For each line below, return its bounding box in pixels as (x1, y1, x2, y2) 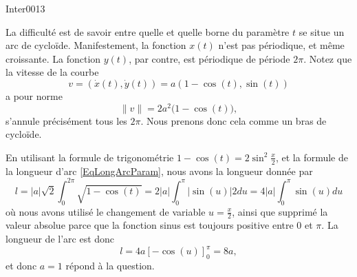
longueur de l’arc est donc (6, 231, 115, 245)
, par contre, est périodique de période (129, 51, 290, 65)
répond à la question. (65, 258, 155, 272)
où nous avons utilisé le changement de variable (6, 204, 206, 218)
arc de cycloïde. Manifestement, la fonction (6, 38, 186, 52)
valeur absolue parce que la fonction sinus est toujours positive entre (6, 218, 294, 232)
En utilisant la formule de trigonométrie (6, 150, 174, 164)
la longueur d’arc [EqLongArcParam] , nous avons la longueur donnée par (6, 163, 313, 178)
